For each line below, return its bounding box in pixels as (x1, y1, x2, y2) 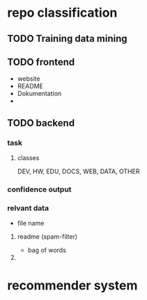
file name (17, 219, 45, 228)
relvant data (7, 203, 49, 213)
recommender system (7, 278, 138, 294)
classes (17, 154, 40, 162)
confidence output (7, 184, 72, 194)
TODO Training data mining (7, 33, 127, 45)
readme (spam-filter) (17, 232, 78, 241)
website (17, 74, 40, 83)
